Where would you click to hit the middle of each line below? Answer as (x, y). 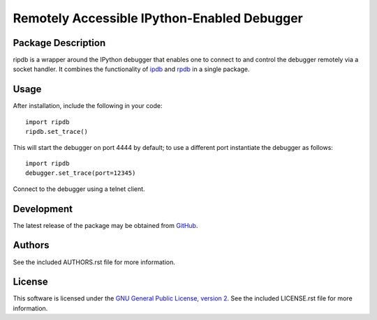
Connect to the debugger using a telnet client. (79, 189)
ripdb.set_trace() (57, 132)
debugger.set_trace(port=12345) (81, 173)
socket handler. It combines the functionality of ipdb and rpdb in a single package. (132, 69)
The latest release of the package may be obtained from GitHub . (105, 225)
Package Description (59, 43)
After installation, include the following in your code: (88, 106)
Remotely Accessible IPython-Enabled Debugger (158, 18)
